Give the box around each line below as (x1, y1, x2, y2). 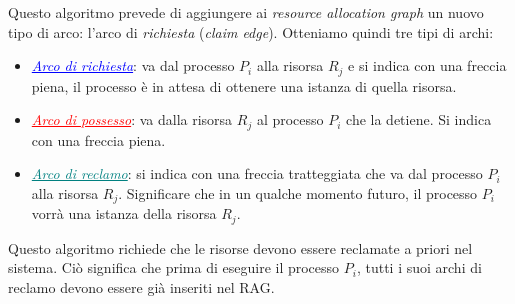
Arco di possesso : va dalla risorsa (31, 109, 233, 130)
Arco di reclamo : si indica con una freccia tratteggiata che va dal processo (31, 163, 483, 184)
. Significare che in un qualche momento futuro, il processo (118, 182, 478, 203)
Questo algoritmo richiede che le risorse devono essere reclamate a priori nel (8, 237, 473, 258)
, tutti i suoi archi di (356, 257, 482, 278)
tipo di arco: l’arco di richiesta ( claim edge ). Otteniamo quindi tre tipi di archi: (8, 21, 494, 42)
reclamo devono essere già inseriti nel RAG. (8, 276, 275, 297)
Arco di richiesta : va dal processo (31, 55, 235, 76)
